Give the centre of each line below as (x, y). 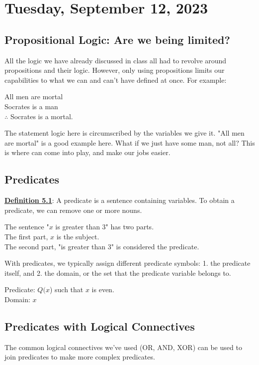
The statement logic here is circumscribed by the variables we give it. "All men (125, 133)
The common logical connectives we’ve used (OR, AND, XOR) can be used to (123, 347)
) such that (66, 289)
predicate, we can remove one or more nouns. (73, 210)
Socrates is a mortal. (42, 116)
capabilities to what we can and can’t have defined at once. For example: (116, 80)
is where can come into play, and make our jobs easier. (87, 152)
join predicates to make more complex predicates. (80, 357)
